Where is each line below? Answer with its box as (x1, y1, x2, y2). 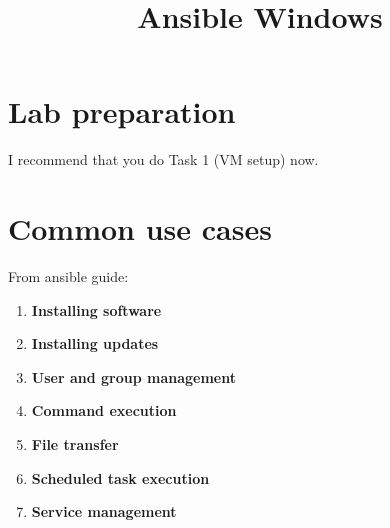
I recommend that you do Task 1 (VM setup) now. (8, 149, 319, 170)
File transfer (31, 434, 119, 454)
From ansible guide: (8, 266, 129, 287)
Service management (31, 501, 177, 522)
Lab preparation (8, 91, 236, 132)
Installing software (31, 299, 162, 320)
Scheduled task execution (31, 467, 210, 488)
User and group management (31, 366, 236, 387)
